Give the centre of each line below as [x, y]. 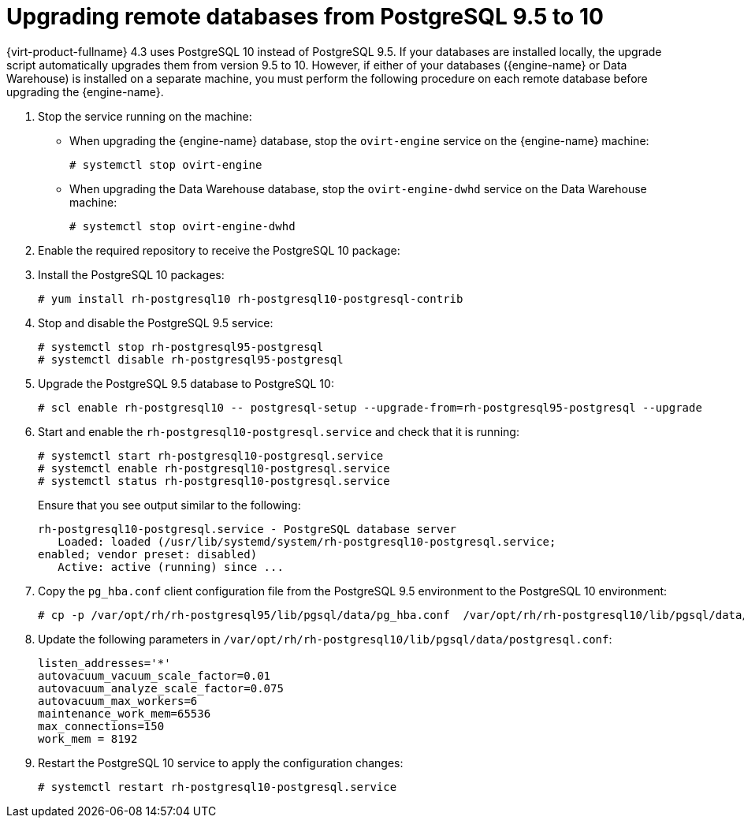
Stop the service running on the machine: [145, 116]
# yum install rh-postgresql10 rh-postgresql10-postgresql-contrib [251, 298]
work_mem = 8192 [88, 738]
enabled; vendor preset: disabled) [148, 554]
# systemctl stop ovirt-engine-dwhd [182, 226]
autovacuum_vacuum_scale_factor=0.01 [154, 675]
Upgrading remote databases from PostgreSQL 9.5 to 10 [305, 17]
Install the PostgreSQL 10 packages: [131, 274]
